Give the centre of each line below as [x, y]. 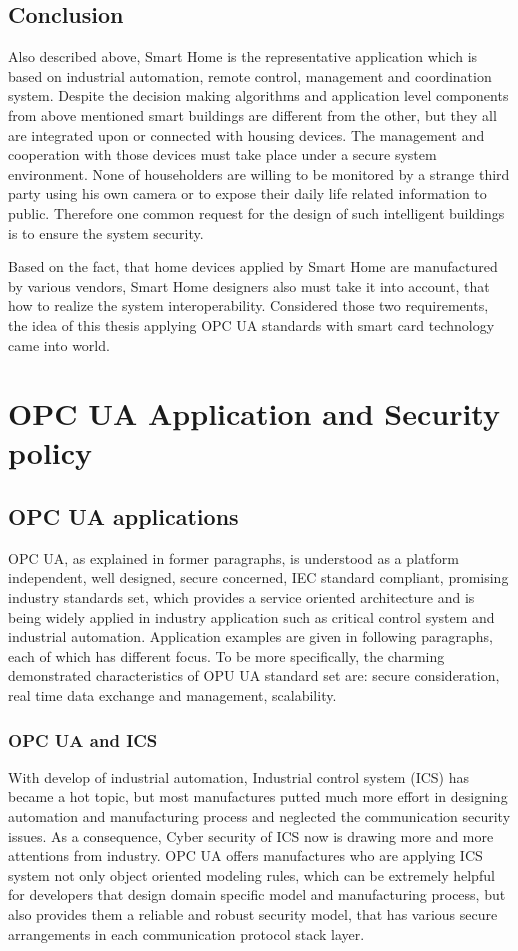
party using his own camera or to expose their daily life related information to [247, 193]
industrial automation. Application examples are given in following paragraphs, [251, 636]
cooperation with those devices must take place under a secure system [222, 154]
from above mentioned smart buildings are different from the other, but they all [252, 114]
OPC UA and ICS [83, 739]
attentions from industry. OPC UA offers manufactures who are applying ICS [245, 855]
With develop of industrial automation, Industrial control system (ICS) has [238, 776]
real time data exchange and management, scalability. [172, 695]
